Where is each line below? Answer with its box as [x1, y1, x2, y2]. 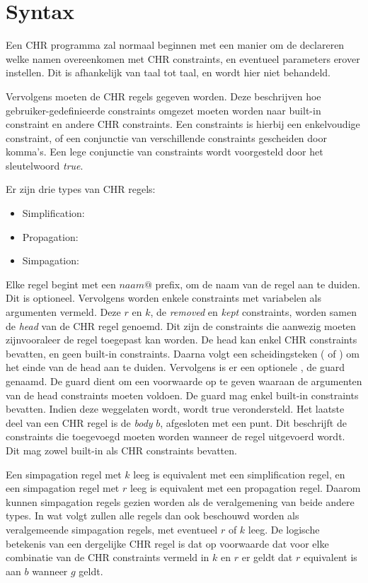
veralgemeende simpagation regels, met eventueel [6, 522, 218, 536]
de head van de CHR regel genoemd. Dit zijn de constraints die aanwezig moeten [6, 318, 356, 333]
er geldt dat [241, 550, 293, 565]
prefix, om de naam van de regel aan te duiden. [155, 276, 360, 291]
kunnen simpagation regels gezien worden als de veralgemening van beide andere [6, 494, 355, 509]
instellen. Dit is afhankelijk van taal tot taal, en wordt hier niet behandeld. [6, 65, 330, 80]
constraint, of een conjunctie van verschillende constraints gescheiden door [6, 130, 327, 145]
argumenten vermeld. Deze [6, 305, 121, 319]
